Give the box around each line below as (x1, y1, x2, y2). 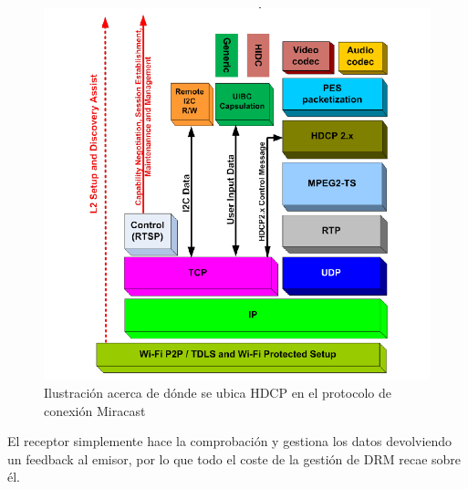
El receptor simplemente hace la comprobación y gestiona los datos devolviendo (7, 432, 452, 451)
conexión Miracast (44, 401, 146, 420)
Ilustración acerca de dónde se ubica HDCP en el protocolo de (44, 382, 391, 401)
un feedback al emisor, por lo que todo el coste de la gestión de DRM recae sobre (7, 449, 462, 468)
